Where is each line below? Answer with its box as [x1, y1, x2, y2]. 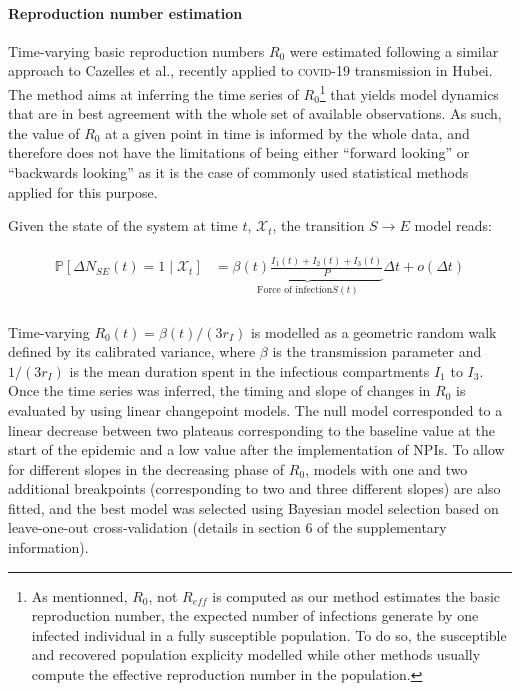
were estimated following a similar [289, 40, 499, 61]
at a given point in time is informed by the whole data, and [105, 122, 470, 143]
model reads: [414, 215, 492, 236]
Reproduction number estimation [8, 2, 243, 23]
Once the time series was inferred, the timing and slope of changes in [8, 380, 431, 401]
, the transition [272, 215, 365, 236]
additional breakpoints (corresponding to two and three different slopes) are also [8, 478, 501, 499]
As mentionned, [31, 585, 128, 606]
